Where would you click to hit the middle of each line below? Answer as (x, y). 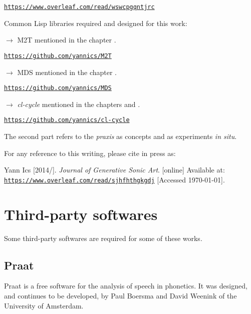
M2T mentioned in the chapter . (67, 40)
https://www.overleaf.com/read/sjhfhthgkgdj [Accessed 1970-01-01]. (114, 179)
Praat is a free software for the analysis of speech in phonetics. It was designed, (126, 286)
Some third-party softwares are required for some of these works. (103, 238)
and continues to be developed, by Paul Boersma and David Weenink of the (120, 295)
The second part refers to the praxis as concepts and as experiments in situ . (120, 136)
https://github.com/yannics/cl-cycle (67, 120)
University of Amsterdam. (44, 305)
